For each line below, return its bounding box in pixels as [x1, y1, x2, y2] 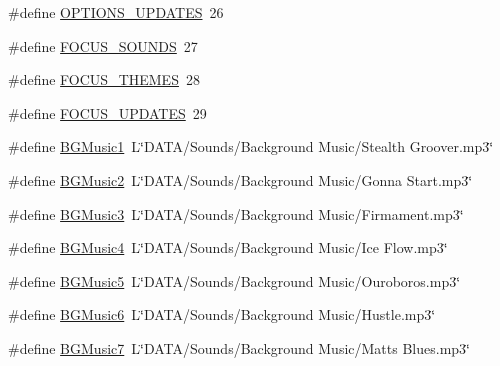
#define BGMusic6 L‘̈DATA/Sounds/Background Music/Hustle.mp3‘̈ [8, 304, 436, 325]
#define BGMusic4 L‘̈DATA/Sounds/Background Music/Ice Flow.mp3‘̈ [8, 237, 448, 258]
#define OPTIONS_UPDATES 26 [8, 2, 224, 22]
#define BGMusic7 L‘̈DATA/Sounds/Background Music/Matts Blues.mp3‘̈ [8, 337, 470, 358]
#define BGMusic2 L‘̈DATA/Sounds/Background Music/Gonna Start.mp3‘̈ [8, 169, 473, 190]
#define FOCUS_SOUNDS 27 [8, 35, 198, 56]
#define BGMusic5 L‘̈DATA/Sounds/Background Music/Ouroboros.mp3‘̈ [8, 270, 461, 291]
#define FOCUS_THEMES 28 [8, 69, 200, 90]
